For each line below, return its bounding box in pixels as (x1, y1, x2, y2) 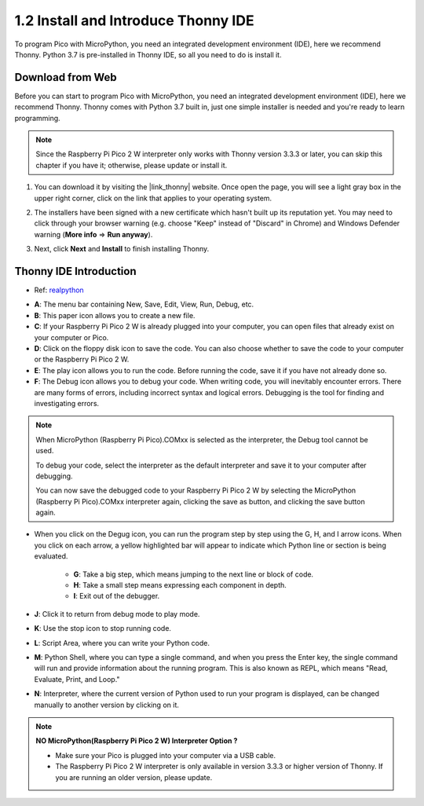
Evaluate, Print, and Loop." (34, 674, 121, 683)
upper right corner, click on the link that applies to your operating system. (34, 193, 272, 203)
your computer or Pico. (34, 332, 109, 342)
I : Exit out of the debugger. (73, 592, 160, 601)
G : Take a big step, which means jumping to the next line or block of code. (73, 570, 314, 579)
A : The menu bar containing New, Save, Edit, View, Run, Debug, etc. (34, 299, 254, 310)
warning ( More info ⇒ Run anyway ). (34, 229, 153, 239)
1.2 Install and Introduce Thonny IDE (14, 12, 254, 29)
